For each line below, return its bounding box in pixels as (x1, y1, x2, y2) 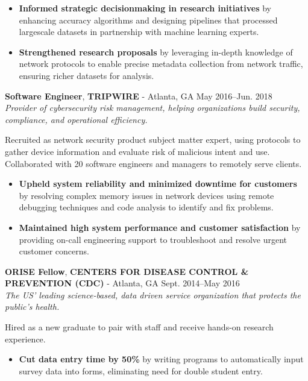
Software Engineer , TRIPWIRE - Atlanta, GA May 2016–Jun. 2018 (5, 89, 272, 102)
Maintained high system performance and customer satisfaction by (19, 221, 301, 233)
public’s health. (5, 300, 60, 313)
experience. (5, 332, 46, 345)
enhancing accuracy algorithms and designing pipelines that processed (19, 13, 278, 26)
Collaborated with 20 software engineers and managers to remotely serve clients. (5, 157, 302, 169)
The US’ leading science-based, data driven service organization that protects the (5, 288, 301, 301)
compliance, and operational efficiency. (5, 113, 148, 125)
